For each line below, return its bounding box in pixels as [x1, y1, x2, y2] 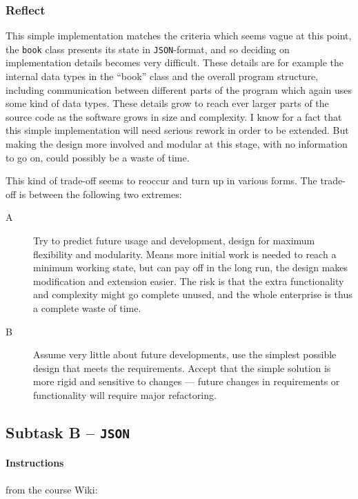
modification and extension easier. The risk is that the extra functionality [33, 273, 344, 288]
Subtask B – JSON [6, 421, 130, 442]
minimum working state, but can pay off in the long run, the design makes [33, 260, 348, 275]
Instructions [6, 456, 64, 470]
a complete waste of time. [33, 300, 141, 315]
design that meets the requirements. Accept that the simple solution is [33, 360, 331, 375]
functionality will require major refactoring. [33, 387, 217, 402]
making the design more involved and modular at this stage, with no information [6, 137, 348, 151]
